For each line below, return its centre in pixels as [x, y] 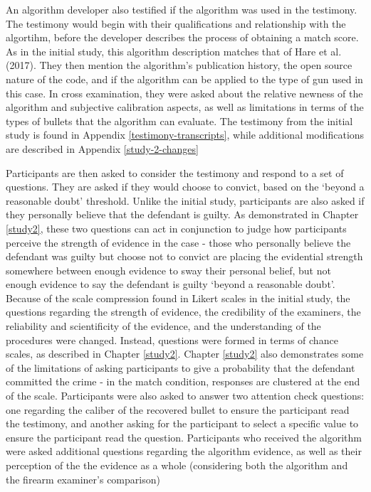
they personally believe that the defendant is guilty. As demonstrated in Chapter [182, 214]
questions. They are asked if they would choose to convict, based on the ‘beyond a [185, 187]
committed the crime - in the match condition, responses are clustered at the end [183, 381]
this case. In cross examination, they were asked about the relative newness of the [184, 93]
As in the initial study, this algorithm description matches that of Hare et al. [174, 51]
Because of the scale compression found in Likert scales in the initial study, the [178, 298]
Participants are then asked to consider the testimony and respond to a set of [175, 172]
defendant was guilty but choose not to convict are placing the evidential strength [184, 256]
